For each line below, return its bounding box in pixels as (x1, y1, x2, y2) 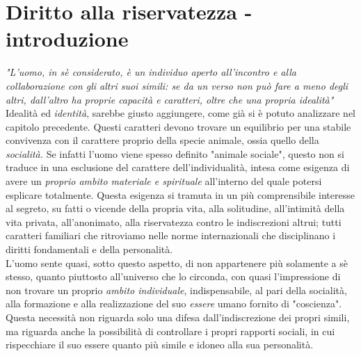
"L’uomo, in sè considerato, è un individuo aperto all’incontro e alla (6, 65, 296, 79)
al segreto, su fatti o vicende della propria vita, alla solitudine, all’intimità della (6, 201, 345, 216)
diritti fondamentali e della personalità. (6, 242, 173, 257)
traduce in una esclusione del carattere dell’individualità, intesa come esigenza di (6, 160, 350, 175)
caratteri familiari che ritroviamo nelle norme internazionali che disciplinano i (6, 228, 336, 243)
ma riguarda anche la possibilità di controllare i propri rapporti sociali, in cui (6, 323, 335, 338)
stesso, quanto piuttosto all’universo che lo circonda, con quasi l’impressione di (6, 269, 341, 284)
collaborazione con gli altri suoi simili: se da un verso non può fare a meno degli (6, 78, 348, 92)
